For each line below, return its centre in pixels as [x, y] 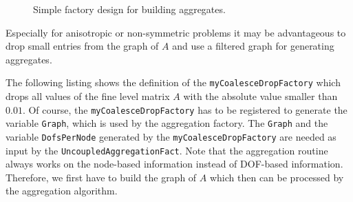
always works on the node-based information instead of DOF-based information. [174, 164]
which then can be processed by [277, 177]
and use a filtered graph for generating [253, 46]
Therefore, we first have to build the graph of [101, 177]
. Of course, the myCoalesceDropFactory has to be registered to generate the [185, 109]
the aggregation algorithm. [62, 191]
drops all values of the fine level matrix [88, 96]
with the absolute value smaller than [260, 96]
